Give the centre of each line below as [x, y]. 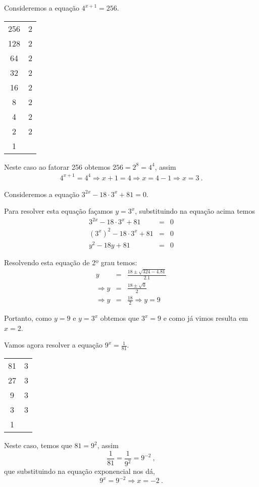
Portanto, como [28, 318]
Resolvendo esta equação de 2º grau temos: [71, 262]
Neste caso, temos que [38, 445]
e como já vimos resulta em [206, 318]
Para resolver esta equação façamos [59, 211]
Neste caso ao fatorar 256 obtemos [57, 166]
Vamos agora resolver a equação [54, 345]
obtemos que [120, 318]
